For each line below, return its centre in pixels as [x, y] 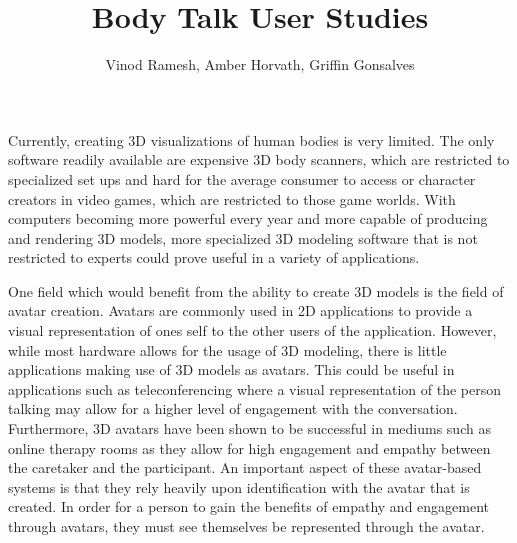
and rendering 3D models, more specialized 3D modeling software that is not [243, 237]
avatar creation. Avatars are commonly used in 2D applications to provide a [240, 310]
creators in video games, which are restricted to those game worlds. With [232, 198]
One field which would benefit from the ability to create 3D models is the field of [256, 290]
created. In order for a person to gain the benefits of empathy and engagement [249, 506]
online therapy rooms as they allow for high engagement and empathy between [249, 447]
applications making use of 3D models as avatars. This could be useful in [231, 369]
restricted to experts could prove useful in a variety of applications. [214, 257]
